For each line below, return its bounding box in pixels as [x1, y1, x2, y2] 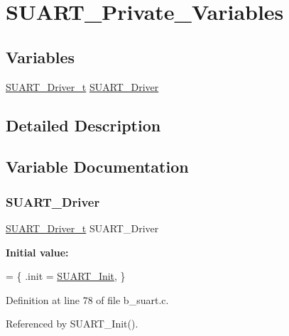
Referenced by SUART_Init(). [6, 316, 138, 331]
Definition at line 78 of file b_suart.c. [6, 292, 169, 307]
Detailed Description [6, 114, 161, 136]
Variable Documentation [6, 156, 189, 178]
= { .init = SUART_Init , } [6, 269, 126, 283]
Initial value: [6, 244, 69, 259]
